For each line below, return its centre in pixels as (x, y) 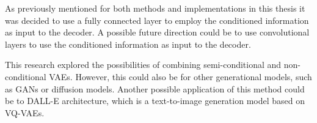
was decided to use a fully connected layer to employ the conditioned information (157, 20)
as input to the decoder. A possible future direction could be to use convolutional (157, 32)
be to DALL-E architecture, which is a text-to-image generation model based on (155, 101)
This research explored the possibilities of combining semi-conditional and (143, 65)
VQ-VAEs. (25, 112)
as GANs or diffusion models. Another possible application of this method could (155, 88)
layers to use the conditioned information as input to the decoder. (128, 44)
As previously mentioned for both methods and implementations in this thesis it (155, 8)
